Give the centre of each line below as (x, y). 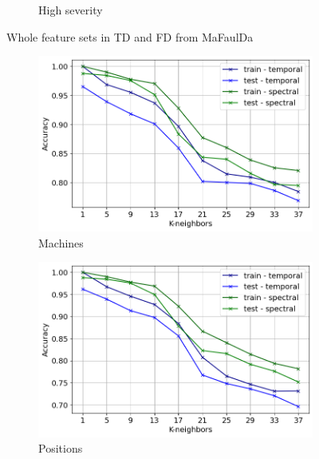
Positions (61, 448)
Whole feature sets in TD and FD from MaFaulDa (130, 36)
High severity (71, 10)
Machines (61, 242)
